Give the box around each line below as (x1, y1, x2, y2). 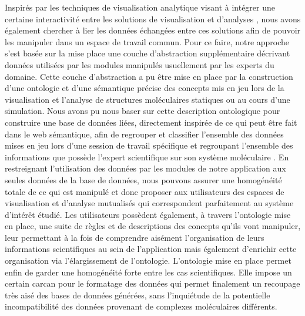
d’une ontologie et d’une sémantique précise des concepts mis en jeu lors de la (5, 82, 284, 94)
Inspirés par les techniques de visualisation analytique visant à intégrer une (5, 1, 275, 13)
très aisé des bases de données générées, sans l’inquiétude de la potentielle (5, 288, 270, 301)
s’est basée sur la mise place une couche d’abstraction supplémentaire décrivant (5, 47, 290, 59)
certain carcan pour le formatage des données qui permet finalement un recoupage (5, 277, 300, 290)
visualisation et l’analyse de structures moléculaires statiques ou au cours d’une (5, 93, 290, 105)
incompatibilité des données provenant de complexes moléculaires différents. (5, 300, 277, 312)
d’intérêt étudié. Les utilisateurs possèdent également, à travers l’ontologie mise (5, 208, 291, 220)
